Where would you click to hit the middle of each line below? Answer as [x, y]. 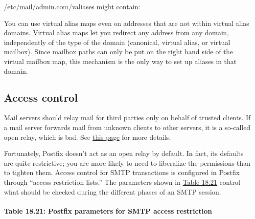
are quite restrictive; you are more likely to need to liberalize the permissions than [127, 163]
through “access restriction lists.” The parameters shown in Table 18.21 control [122, 182]
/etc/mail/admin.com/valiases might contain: [72, 6]
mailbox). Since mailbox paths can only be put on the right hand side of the [118, 52]
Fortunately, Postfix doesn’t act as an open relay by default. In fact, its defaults [124, 153]
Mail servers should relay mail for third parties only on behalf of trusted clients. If [127, 118]
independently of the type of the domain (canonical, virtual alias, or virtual [117, 42]
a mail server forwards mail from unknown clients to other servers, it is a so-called [127, 127]
